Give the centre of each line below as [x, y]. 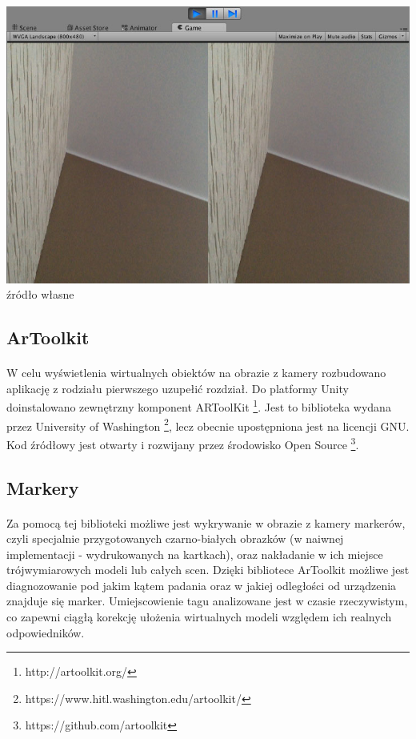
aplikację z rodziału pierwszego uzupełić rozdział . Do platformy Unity [178, 388]
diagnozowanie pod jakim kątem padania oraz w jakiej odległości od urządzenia [202, 585]
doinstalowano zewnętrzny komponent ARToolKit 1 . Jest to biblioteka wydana [199, 406]
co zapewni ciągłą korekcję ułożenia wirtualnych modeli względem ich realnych [199, 617]
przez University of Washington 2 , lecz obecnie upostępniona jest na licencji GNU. [208, 424]
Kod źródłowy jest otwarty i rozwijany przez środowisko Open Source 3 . [183, 443]
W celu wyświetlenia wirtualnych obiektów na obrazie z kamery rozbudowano [196, 373]
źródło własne [40, 294]
